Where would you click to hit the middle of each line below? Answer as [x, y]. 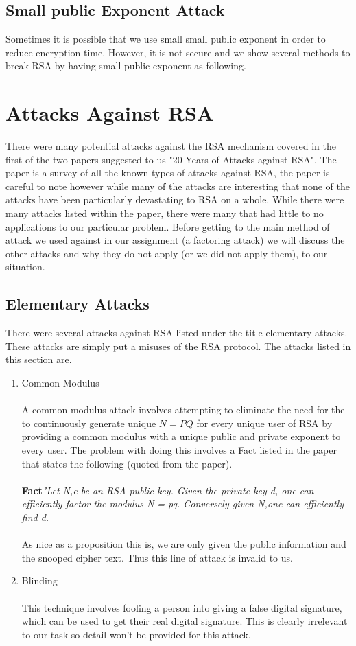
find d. [35, 517]
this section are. [39, 359]
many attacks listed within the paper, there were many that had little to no [165, 213]
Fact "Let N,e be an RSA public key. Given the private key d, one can [168, 490]
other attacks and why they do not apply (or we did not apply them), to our [167, 253]
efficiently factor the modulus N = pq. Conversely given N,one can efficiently [183, 504]
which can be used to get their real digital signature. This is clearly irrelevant [185, 621]
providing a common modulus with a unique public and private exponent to [181, 436]
